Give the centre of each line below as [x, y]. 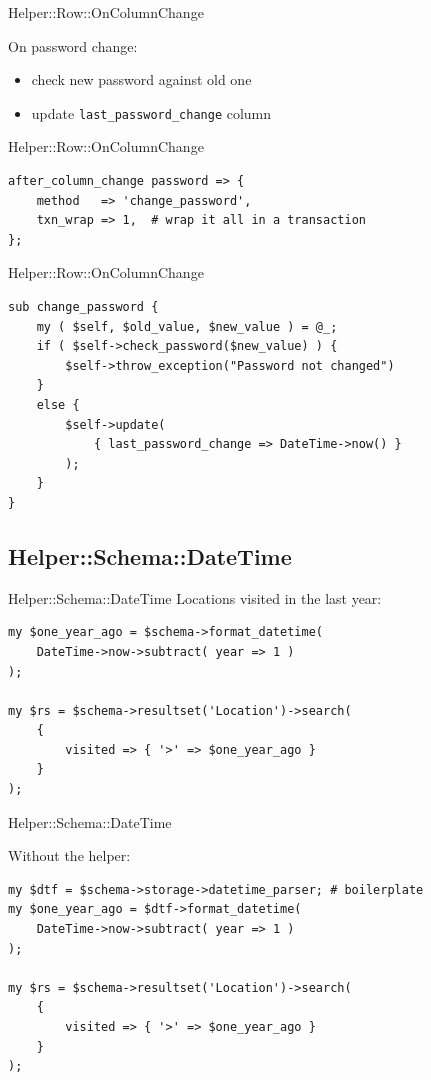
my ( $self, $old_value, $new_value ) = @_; [187, 326]
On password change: [73, 45]
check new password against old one [141, 79]
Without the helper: [69, 855]
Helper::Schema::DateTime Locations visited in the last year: [195, 597]
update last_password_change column [151, 112]
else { [58, 404]
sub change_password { [83, 307]
